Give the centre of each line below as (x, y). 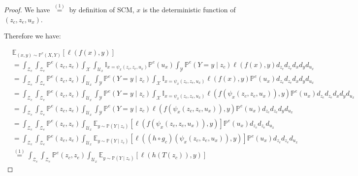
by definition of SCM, (102, 10)
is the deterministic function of (189, 10)
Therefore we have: (33, 36)
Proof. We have (27, 10)
